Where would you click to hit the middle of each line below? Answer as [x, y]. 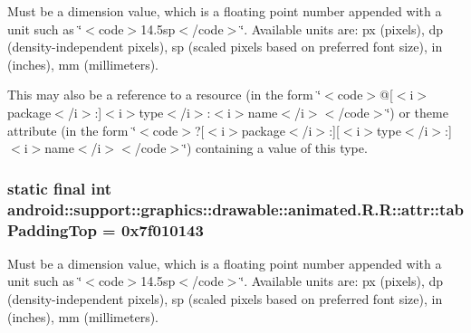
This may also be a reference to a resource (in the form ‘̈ [164, 95]
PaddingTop [52, 229]
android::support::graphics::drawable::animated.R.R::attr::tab [235, 209]
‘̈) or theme [417, 112]
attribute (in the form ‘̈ [72, 130]
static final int [60, 188]
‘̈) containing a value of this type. [275, 148]
